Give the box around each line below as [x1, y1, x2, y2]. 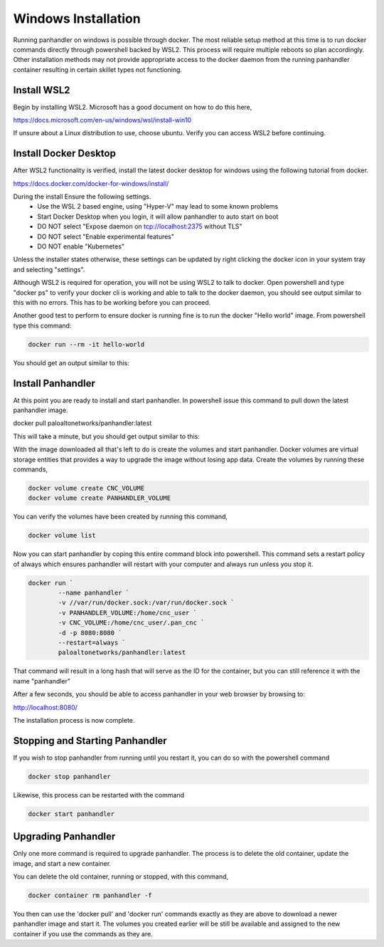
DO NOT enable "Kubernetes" [37, 242, 124, 251]
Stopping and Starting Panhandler [13, 734, 167, 747]
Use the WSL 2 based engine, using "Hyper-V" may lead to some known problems [37, 202, 279, 211]
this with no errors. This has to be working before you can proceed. [13, 298, 211, 306]
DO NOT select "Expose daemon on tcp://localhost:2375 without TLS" [37, 222, 242, 231]
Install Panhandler [13, 377, 96, 389]
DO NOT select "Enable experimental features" [37, 232, 174, 241]
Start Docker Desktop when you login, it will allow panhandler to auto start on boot [37, 212, 279, 221]
